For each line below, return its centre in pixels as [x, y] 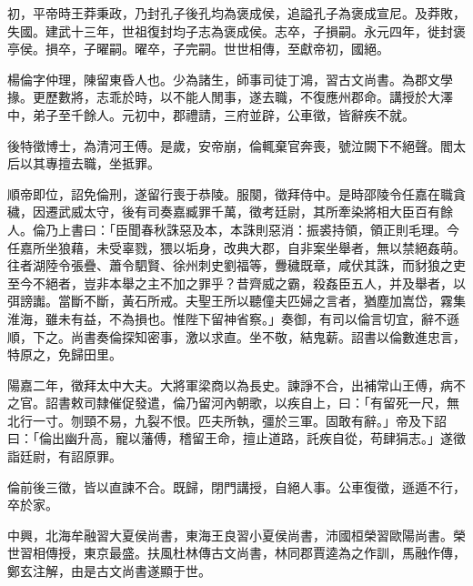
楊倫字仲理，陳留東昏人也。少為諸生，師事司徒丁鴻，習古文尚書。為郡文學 [230, 79]
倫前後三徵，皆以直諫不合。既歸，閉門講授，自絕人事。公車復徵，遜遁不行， [236, 486]
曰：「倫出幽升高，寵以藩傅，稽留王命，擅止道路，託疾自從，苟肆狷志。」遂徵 [236, 438]
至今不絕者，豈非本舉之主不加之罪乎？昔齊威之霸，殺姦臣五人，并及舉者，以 [236, 283]
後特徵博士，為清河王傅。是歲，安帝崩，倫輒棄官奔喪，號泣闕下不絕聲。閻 [230, 145]
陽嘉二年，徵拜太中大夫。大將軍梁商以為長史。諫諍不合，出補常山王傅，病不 [236, 384]
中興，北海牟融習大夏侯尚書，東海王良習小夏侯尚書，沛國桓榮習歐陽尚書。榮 [236, 535]
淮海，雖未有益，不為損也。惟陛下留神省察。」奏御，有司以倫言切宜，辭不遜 [233, 318]
